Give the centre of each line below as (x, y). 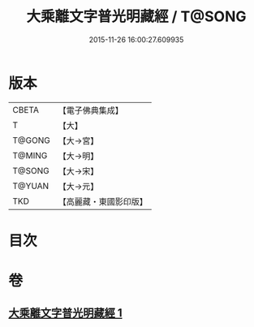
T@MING (30, 155)
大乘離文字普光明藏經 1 (66, 313)
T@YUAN (31, 186)
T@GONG (31, 140)
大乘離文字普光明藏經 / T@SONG (136, 17)
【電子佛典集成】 (90, 110)
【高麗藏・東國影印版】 (103, 201)
